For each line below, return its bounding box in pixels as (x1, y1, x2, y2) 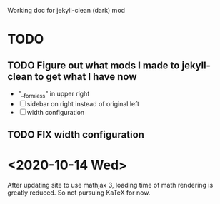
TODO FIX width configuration (7, 128, 145, 141)
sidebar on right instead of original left (26, 99, 140, 108)
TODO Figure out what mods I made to (7, 59, 180, 71)
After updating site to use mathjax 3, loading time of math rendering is (7, 181, 214, 190)
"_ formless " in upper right (17, 89, 90, 99)
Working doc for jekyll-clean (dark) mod (7, 6, 126, 14)
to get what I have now (34, 71, 137, 83)
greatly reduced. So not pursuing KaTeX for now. (7, 188, 151, 197)
